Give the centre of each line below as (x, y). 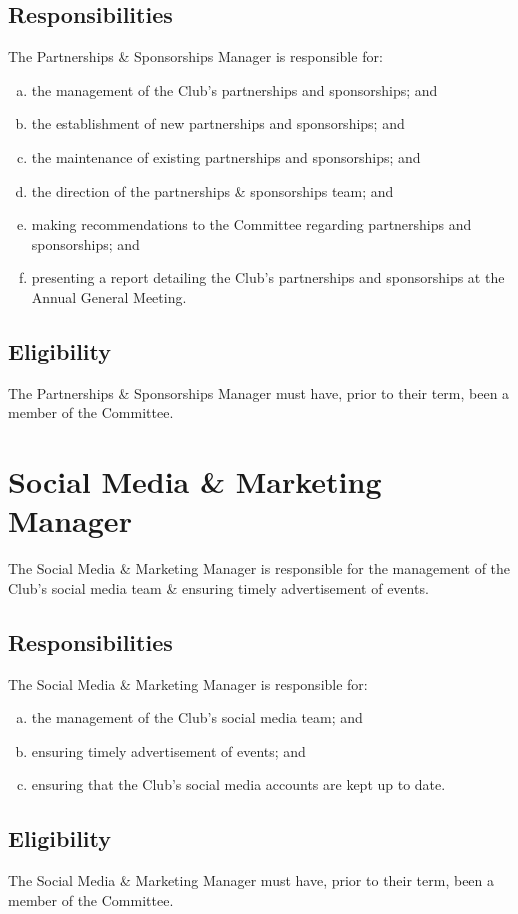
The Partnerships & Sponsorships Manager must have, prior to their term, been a (259, 392)
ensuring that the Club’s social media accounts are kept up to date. (238, 784)
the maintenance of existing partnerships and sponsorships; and (226, 156)
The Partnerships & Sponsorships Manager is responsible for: (195, 56)
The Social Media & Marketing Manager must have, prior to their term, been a (251, 880)
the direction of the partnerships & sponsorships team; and (212, 190)
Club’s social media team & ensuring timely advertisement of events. (218, 587)
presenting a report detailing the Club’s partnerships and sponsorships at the (268, 277)
